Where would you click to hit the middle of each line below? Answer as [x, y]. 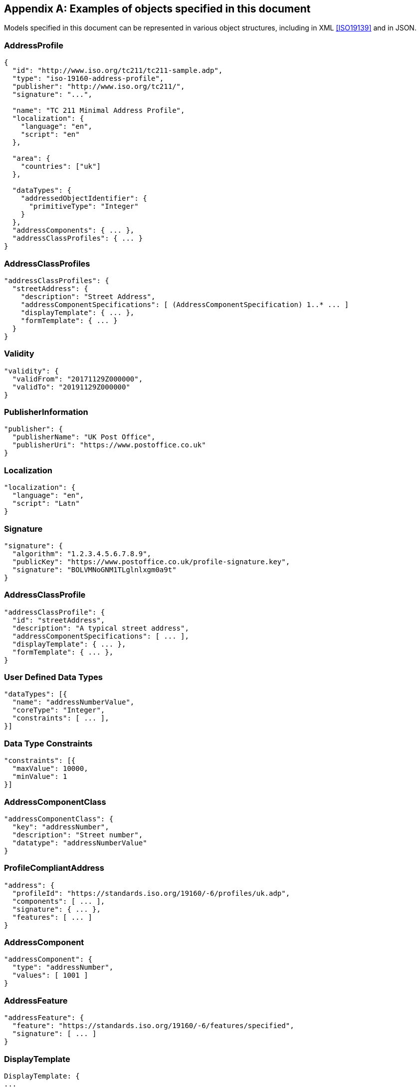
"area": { [31, 159]
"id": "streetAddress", [59, 620]
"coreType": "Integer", [59, 710]
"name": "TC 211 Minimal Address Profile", [99, 111]
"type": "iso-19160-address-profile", [88, 79]
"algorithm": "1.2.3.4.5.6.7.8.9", [82, 553]
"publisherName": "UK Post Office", [84, 437]
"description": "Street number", [78, 835]
